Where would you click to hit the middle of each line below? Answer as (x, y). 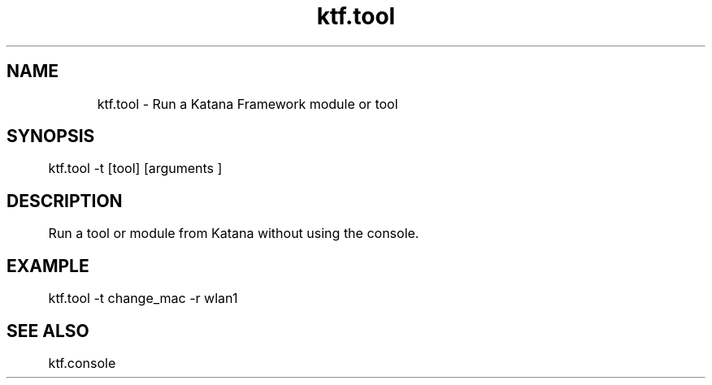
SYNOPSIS (51, 136)
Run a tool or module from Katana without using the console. (234, 234)
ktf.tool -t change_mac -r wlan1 (143, 298)
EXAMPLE (48, 266)
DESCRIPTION (65, 201)
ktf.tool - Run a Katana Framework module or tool (247, 104)
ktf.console (82, 363)
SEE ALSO (48, 331)
